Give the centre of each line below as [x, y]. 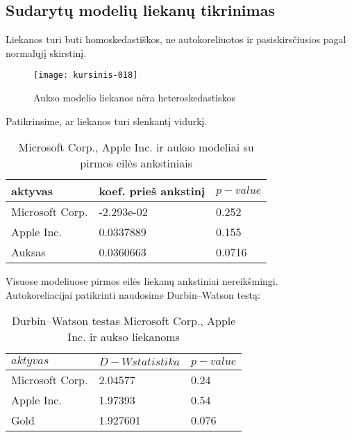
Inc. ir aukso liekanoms [124, 337]
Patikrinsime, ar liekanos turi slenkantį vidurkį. [107, 121]
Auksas [28, 252]
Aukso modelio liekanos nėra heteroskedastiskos [135, 98]
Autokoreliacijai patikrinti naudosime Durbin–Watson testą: [133, 294]
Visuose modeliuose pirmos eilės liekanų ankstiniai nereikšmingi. [142, 281]
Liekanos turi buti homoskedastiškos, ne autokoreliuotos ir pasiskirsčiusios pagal [176, 39]
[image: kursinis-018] [86, 75]
